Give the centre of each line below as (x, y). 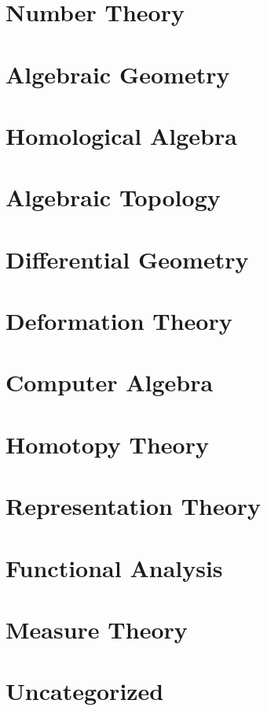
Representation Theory (133, 506)
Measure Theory (97, 629)
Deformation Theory (119, 321)
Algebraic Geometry (118, 74)
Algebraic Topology (113, 197)
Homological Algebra (121, 135)
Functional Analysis (114, 567)
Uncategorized (85, 691)
